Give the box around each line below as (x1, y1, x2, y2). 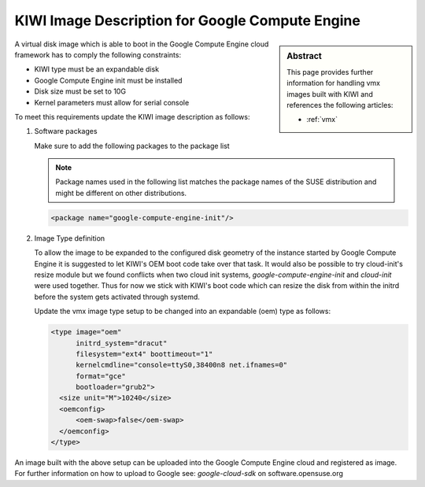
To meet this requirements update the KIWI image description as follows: (14, 112, 250, 121)
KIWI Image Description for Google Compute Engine (14, 12, 361, 29)
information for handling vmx (286, 79, 381, 88)
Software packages (34, 127, 98, 136)
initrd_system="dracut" (76, 338, 168, 348)
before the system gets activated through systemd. (34, 292, 201, 301)
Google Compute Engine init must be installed (34, 76, 183, 85)
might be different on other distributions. (55, 188, 187, 197)
